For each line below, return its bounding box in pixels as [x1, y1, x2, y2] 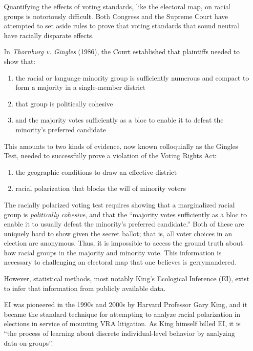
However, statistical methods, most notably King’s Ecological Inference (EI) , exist [4, 273, 250, 284]
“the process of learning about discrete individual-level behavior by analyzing [4, 328, 235, 338]
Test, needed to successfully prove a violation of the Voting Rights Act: [4, 150, 217, 161]
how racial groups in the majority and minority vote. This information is [4, 247, 222, 257]
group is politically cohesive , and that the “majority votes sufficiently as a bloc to [4, 209, 247, 219]
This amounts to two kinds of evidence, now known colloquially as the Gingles [4, 141, 238, 151]
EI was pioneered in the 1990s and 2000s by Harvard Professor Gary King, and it [4, 299, 248, 310]
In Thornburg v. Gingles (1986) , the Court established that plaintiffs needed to [4, 46, 240, 57]
